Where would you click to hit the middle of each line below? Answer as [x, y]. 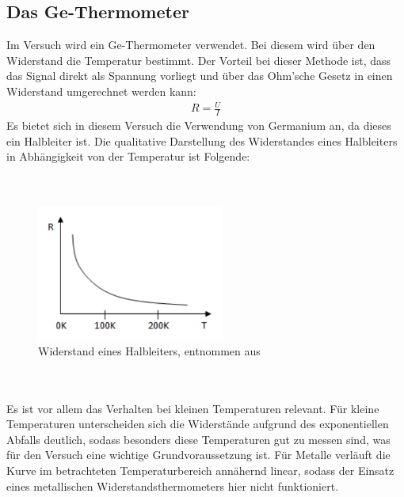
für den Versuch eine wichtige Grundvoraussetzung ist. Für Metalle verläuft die [198, 455]
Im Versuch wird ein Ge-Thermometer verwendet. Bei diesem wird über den [191, 45]
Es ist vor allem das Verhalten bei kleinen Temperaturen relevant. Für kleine [193, 408]
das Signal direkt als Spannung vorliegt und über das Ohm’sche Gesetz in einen [200, 76]
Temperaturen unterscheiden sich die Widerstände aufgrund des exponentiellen [198, 424]
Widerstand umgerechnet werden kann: [101, 91]
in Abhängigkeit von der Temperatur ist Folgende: [128, 156]
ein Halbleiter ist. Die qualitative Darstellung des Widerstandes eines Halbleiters [202, 140]
